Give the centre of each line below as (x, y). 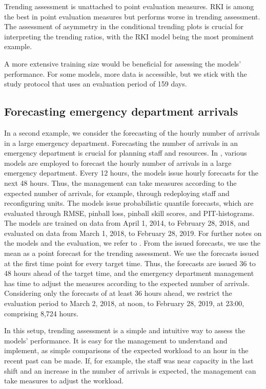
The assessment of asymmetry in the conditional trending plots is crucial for (124, 26)
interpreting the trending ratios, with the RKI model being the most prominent (129, 36)
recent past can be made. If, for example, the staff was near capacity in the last (129, 361)
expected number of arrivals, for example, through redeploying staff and (117, 193)
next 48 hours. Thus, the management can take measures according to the (120, 182)
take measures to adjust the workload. (64, 381)
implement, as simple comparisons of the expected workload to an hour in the (126, 350)
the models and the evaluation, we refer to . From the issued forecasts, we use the (132, 243)
